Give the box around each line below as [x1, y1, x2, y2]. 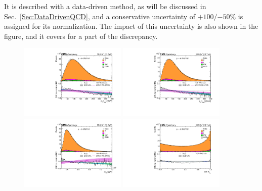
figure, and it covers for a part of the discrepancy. [4, 30, 158, 41]
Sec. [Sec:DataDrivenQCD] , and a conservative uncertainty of [4, 11, 196, 21]
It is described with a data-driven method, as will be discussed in [4, 1, 206, 11]
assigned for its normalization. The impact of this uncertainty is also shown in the [4, 21, 258, 31]
